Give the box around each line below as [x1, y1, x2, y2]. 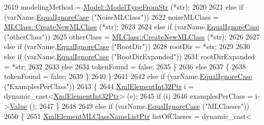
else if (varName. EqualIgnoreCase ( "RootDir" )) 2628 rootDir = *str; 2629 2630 [4, 41, 250, 52]
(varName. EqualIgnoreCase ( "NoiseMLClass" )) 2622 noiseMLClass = [4, 11, 219, 22]
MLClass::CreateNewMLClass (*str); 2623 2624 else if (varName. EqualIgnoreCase [4, 21, 259, 32]
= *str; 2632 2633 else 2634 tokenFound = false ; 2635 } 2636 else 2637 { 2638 [4, 61, 246, 71]
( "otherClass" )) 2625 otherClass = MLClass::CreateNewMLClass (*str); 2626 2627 [4, 31, 260, 41]
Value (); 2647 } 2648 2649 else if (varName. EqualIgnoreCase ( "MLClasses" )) [9, 100, 249, 111]
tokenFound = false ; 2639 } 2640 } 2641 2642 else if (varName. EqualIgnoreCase [4, 71, 252, 81]
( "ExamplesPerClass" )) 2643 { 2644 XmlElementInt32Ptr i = [4, 80, 194, 91]
